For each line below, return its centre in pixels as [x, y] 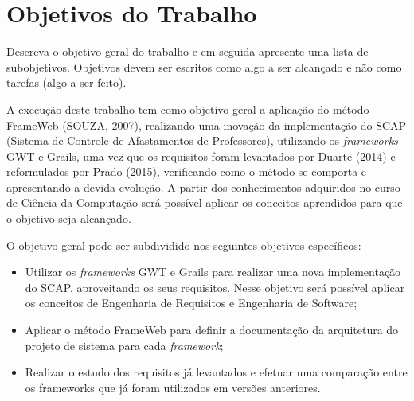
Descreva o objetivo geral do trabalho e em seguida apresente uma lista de [187, 51]
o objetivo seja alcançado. [69, 218]
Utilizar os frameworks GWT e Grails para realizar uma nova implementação [213, 272]
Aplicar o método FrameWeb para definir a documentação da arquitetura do [212, 330]
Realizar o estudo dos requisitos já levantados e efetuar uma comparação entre [216, 372]
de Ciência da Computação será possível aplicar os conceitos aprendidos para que [205, 202]
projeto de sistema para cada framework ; [124, 345]
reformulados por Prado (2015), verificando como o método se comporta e [187, 171]
